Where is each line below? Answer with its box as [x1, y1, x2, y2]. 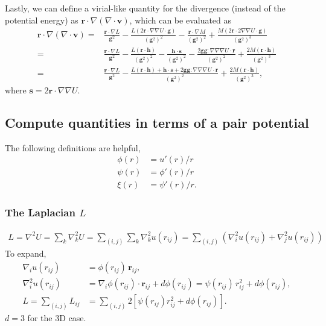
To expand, [5, 247, 46, 260]
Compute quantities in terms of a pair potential [5, 113, 309, 131]
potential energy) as [5, 13, 78, 26]
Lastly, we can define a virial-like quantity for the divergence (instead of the [5, 2, 286, 14]
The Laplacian [5, 205, 75, 220]
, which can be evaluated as [129, 13, 232, 26]
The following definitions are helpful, [5, 141, 141, 154]
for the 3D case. [27, 312, 86, 324]
